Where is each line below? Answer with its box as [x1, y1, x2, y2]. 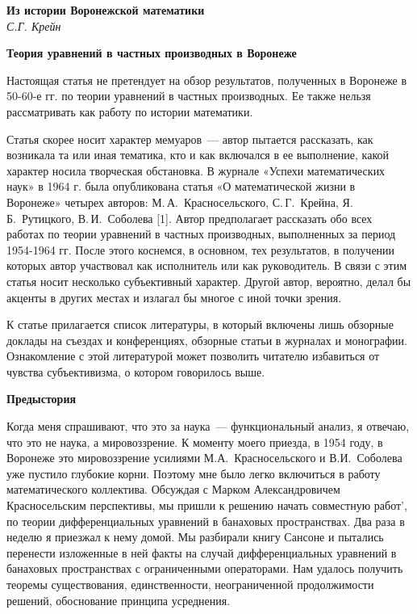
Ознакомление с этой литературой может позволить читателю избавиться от [6, 347, 380, 364]
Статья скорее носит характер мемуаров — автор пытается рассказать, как [6, 130, 373, 147]
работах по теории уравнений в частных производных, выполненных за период [6, 225, 396, 242]
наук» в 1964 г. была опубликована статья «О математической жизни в [6, 178, 356, 195]
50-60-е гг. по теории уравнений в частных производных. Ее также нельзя [6, 87, 371, 104]
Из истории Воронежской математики [6, 2, 205, 18]
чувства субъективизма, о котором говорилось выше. [6, 363, 265, 380]
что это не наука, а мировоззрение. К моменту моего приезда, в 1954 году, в [6, 433, 383, 450]
